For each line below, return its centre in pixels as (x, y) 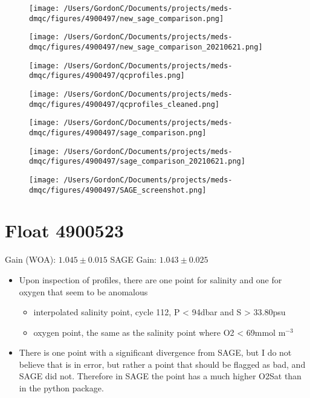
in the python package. (61, 388)
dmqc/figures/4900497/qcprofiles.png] (107, 76)
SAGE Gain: (134, 259)
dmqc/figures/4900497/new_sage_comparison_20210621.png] (146, 47)
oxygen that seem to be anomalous (83, 291)
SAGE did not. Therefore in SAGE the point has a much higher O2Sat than (160, 376)
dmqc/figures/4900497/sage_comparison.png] (118, 133)
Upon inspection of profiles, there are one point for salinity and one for (150, 279)
